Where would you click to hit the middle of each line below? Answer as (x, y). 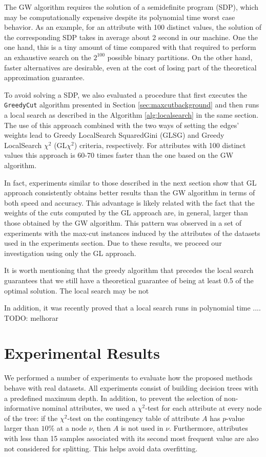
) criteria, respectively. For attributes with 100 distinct (160, 145)
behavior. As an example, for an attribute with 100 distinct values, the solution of (133, 27)
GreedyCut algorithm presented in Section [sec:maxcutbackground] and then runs (132, 105)
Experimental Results (82, 353)
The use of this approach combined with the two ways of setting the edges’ (122, 125)
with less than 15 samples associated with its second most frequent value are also (131, 438)
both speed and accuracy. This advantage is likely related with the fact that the (129, 202)
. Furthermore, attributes (209, 428)
